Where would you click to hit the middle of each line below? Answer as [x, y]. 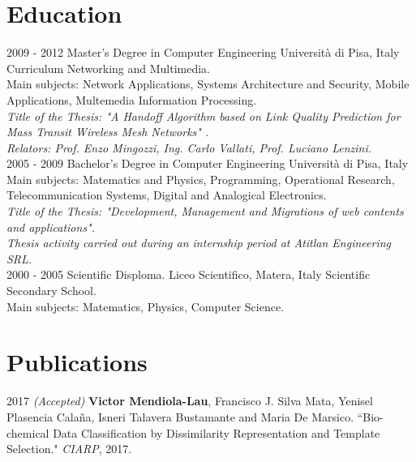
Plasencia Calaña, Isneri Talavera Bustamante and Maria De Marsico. [180, 416]
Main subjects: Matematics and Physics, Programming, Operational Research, [201, 179]
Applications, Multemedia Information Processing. [132, 99]
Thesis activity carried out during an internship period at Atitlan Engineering [199, 243]
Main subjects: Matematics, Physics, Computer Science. [146, 306]
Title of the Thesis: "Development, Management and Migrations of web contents [205, 211]
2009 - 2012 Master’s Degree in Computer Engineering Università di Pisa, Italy [203, 52]
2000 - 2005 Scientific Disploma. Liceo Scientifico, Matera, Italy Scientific [189, 274]
